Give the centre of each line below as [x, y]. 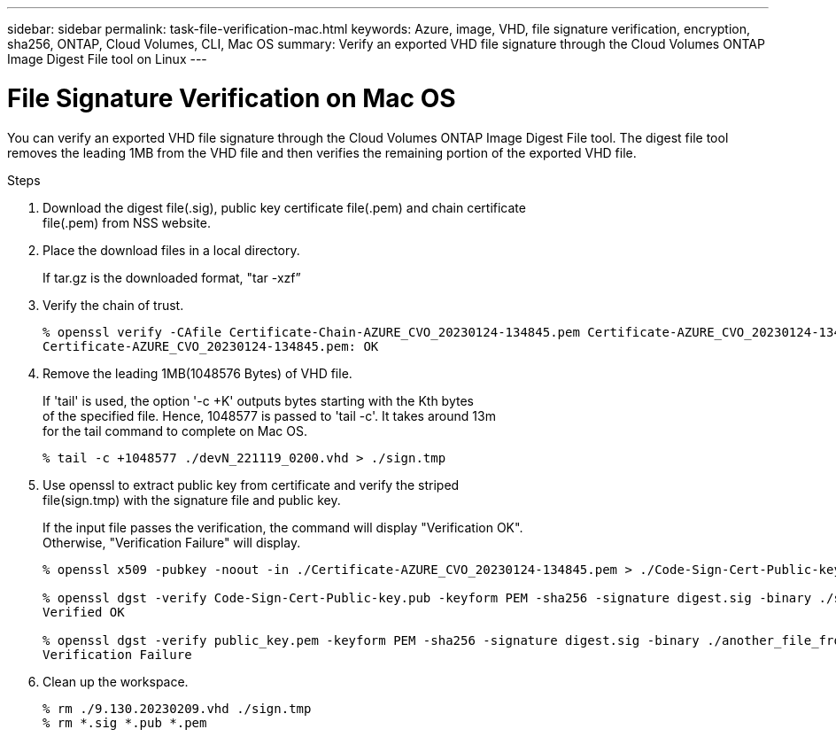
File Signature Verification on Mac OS [232, 98]
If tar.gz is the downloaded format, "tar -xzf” [172, 277]
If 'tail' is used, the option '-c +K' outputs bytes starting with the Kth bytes [258, 400]
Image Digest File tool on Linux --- [107, 59]
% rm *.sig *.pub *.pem [125, 722]
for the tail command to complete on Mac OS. [175, 431]
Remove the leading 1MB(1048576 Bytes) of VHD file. [197, 373]
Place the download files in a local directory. [171, 250]
